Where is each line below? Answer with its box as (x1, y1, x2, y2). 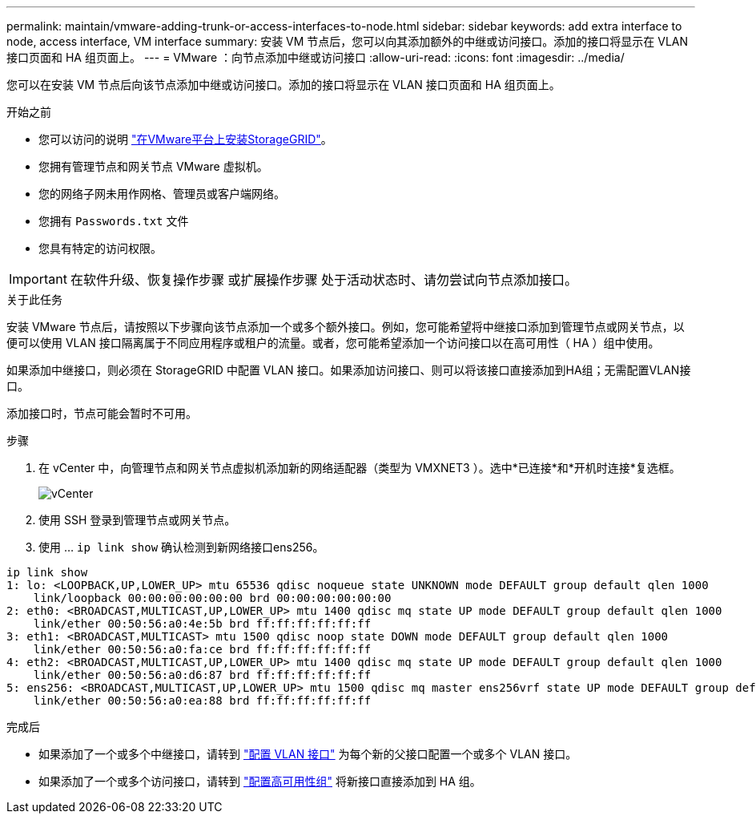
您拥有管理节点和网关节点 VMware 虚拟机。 (38, 160, 268, 173)
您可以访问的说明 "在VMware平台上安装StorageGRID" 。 (38, 132, 332, 146)
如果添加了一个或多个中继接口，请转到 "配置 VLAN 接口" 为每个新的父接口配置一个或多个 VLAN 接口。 (38, 747, 577, 761)
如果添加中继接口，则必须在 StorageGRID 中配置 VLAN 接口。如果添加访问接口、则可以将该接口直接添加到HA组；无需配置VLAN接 (6, 363, 691, 377)
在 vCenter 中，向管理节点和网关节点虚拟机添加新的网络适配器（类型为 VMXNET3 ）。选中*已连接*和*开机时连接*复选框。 (38, 461, 681, 475)
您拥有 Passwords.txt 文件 (38, 214, 189, 228)
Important (9, 271, 67, 287)
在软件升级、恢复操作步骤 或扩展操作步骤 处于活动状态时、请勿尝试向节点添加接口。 (70, 272, 577, 288)
